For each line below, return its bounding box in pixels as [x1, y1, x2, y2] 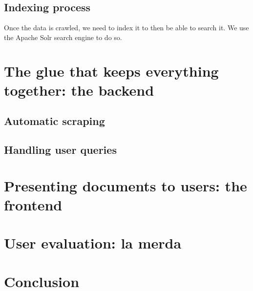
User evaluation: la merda [4, 233, 182, 253]
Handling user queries [4, 142, 117, 157]
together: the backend [4, 80, 154, 100]
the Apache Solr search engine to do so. [4, 32, 122, 42]
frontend [4, 194, 63, 214]
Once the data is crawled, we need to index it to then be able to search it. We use [4, 22, 249, 33]
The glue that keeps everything [4, 61, 219, 81]
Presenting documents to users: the [4, 175, 247, 195]
